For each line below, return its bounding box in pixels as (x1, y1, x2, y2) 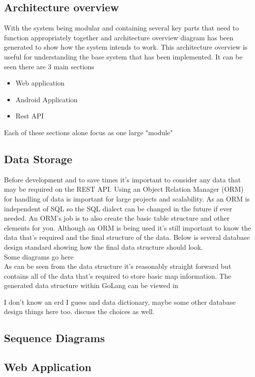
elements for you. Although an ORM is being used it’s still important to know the (4, 222, 251, 232)
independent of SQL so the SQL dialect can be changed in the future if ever (4, 203, 232, 213)
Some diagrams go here (4, 251, 74, 261)
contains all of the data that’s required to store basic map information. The (4, 270, 231, 281)
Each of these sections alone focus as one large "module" (4, 127, 173, 137)
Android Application (15, 94, 78, 104)
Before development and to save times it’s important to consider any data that (4, 174, 241, 184)
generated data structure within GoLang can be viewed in (4, 280, 178, 290)
